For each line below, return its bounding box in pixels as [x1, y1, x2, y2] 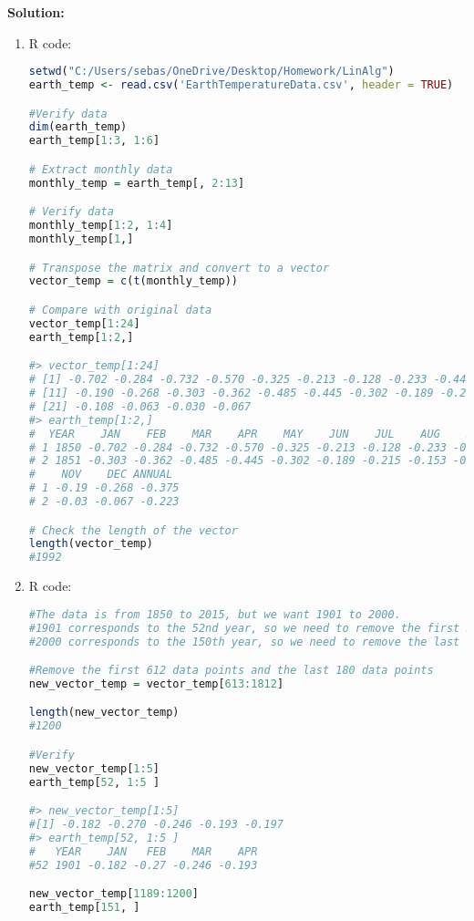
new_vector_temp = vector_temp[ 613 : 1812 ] [28, 677, 284, 690]
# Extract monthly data [28, 162, 173, 176]
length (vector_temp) [28, 537, 153, 551]
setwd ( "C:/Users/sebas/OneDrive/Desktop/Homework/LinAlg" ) [28, 65, 395, 78]
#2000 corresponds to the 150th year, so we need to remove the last [28, 635, 460, 648]
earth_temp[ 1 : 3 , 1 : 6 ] [28, 134, 160, 148]
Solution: [7, 3, 65, 21]
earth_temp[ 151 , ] [28, 901, 140, 915]
